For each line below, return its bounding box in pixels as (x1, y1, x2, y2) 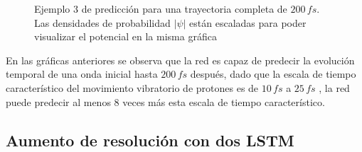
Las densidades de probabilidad (34, 15, 171, 30)
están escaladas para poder (189, 15, 307, 30)
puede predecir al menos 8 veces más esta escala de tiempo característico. (6, 94, 325, 109)
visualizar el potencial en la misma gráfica (34, 29, 217, 44)
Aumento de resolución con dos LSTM (6, 129, 294, 151)
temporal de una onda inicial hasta (6, 66, 158, 81)
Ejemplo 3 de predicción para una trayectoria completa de (34, 1, 287, 16)
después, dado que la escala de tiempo (190, 66, 356, 81)
